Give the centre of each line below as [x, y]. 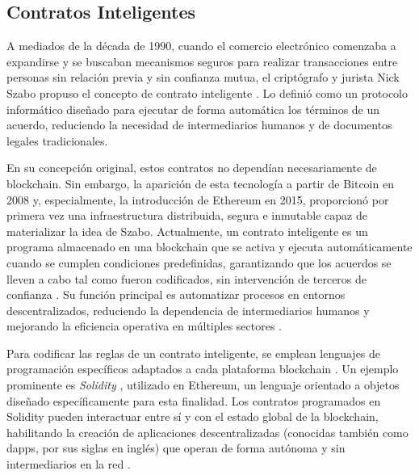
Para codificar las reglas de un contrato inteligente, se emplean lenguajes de [194, 353]
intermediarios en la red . [69, 464]
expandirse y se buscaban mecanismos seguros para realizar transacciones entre [202, 61]
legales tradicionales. [57, 140]
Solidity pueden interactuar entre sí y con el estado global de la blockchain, [193, 416]
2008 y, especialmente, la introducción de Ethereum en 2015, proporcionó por [198, 199]
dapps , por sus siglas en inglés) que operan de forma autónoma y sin [176, 448]
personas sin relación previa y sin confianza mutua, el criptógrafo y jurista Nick [203, 77]
